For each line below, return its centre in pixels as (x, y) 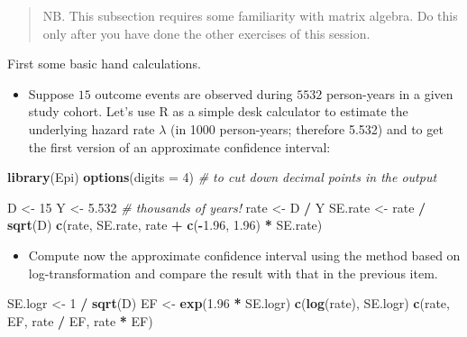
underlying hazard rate (92, 128)
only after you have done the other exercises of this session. (206, 33)
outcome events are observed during (194, 93)
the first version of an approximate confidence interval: (179, 146)
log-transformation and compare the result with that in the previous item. (233, 273)
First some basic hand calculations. (104, 64)
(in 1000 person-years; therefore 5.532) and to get (307, 128)
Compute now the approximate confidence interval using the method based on (244, 255)
